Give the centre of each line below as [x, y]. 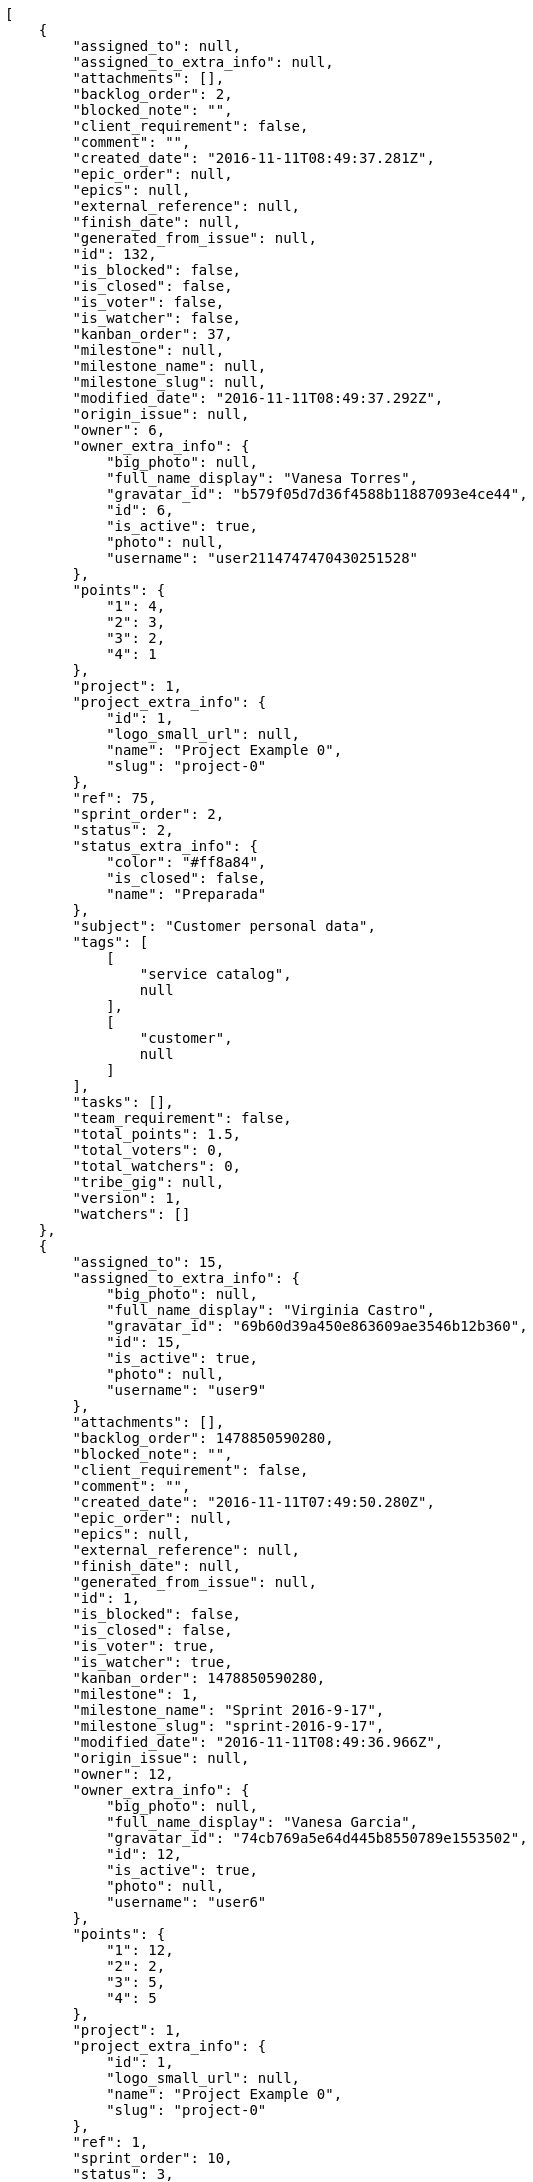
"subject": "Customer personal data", [224, 926]
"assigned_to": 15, [148, 1262]
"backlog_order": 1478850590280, [203, 1438]
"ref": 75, [114, 798]
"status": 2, [123, 830]
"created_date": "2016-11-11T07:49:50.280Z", [253, 1502]
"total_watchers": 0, [157, 1166]
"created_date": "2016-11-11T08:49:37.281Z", [253, 158]
